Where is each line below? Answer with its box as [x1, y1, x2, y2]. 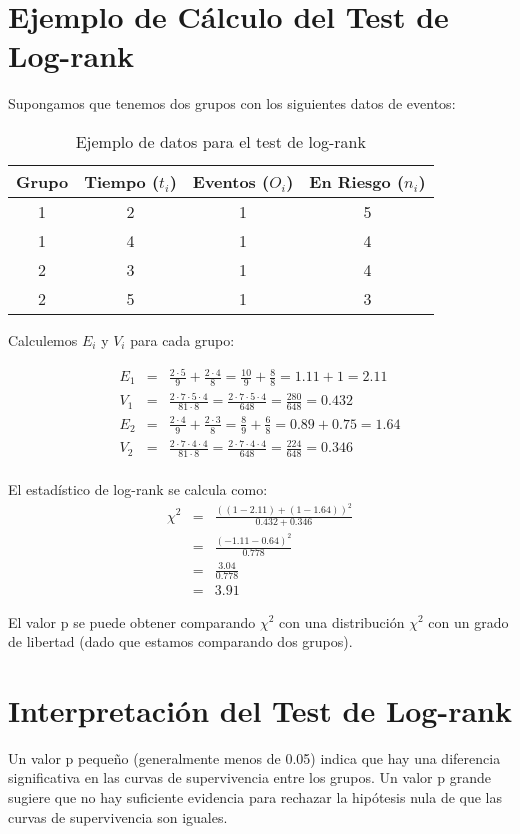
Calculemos [8, 329, 78, 350]
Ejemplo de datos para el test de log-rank [75, 129, 366, 153]
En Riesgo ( [309, 169, 405, 193]
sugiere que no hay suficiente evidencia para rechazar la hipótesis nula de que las [8, 787, 503, 807]
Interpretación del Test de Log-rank [8, 689, 513, 730]
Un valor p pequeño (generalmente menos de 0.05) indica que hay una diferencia [8, 747, 501, 768]
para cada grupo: [130, 329, 235, 350]
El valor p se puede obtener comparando [8, 611, 256, 632]
